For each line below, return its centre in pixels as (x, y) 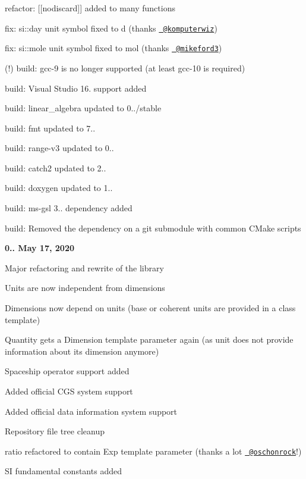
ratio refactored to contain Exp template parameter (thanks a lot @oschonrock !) (153, 451)
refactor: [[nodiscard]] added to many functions (90, 8)
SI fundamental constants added (63, 471)
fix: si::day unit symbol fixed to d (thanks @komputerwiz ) (111, 28)
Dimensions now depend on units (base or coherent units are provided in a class (150, 308)
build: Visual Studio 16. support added (76, 88)
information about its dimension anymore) (82, 351)
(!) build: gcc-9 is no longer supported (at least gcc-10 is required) (125, 68)
